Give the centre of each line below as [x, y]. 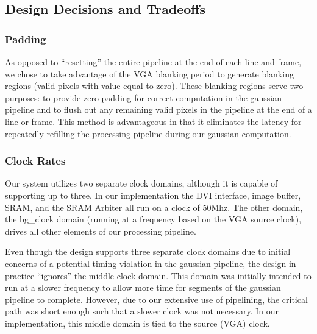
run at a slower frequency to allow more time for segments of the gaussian [143, 287]
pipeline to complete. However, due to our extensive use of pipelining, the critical [156, 299]
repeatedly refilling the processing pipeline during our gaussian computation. [148, 133]
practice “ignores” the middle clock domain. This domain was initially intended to [158, 275]
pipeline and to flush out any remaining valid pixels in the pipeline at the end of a [158, 109]
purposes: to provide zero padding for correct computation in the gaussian [144, 97]
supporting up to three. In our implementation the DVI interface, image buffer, [153, 195]
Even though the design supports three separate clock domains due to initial [148, 251]
